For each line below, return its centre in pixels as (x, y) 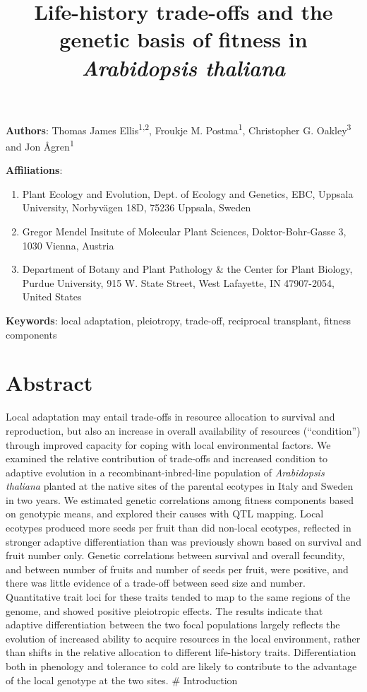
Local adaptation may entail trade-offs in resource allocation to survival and (170, 417)
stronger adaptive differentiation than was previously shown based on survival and (183, 541)
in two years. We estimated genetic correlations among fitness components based (180, 499)
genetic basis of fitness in (183, 39)
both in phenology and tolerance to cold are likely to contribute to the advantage (181, 666)
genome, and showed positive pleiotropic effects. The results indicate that (164, 610)
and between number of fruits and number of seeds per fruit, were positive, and (177, 569)
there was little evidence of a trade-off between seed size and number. (156, 583)
